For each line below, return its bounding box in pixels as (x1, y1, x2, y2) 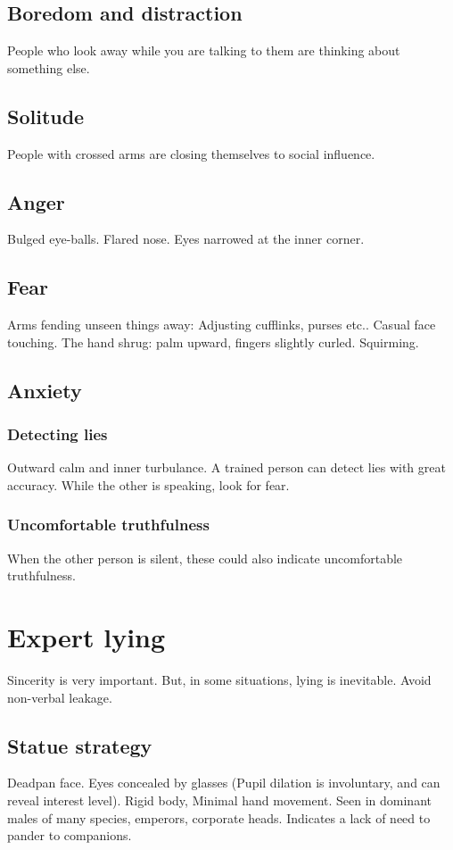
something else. (7, 58, 90, 77)
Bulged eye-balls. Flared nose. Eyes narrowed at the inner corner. (7, 229, 365, 248)
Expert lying (7, 619, 166, 655)
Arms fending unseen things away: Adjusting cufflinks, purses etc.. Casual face (7, 315, 436, 334)
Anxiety (7, 376, 82, 404)
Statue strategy (7, 731, 152, 759)
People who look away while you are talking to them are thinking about (7, 41, 400, 60)
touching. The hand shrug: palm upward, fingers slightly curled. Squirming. (7, 332, 419, 351)
